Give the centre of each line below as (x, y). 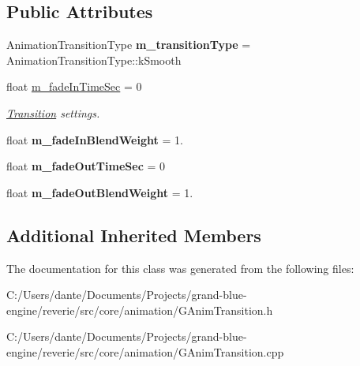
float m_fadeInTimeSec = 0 (74, 86)
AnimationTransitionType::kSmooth (94, 60)
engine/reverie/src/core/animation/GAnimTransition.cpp (145, 351)
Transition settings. (53, 112)
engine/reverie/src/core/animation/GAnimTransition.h (140, 310)
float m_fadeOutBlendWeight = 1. (100, 192)
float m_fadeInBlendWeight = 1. (95, 139)
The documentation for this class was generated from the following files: (180, 268)
